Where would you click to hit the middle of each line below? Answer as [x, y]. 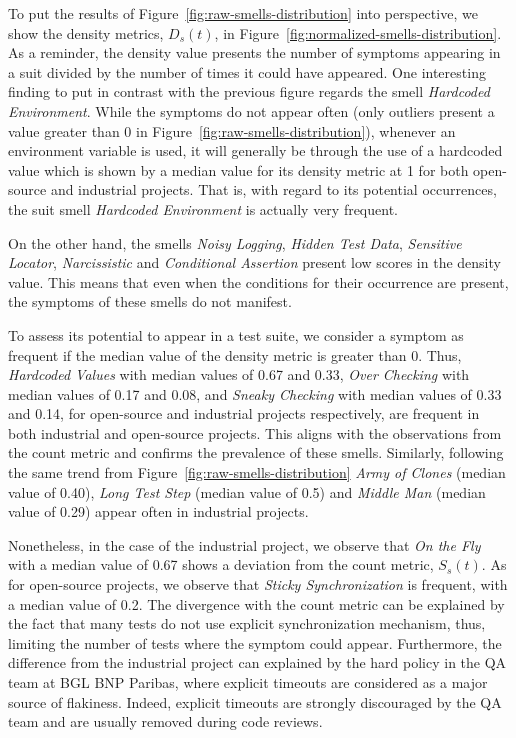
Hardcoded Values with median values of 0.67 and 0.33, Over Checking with [239, 374]
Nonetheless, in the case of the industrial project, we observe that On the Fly [244, 544]
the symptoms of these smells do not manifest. [150, 301]
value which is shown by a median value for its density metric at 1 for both [238, 169]
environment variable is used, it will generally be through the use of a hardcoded [255, 150]
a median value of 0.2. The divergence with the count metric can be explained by [256, 603]
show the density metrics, [86, 32]
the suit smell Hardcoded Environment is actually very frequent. [203, 208]
